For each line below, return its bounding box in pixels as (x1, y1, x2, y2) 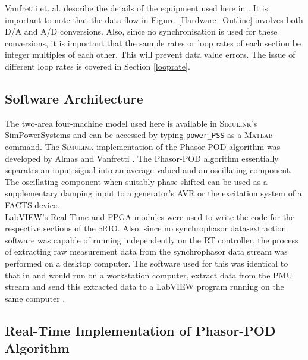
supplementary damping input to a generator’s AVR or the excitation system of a (5, 187, 302, 199)
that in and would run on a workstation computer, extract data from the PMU (5, 268, 293, 281)
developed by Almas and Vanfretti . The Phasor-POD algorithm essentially (5, 152, 279, 164)
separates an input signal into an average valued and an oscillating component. (5, 164, 293, 176)
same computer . (5, 292, 65, 304)
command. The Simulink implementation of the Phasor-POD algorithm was (5, 140, 281, 153)
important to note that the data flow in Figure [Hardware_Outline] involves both (5, 13, 303, 26)
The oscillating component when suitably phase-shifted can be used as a (5, 175, 268, 187)
